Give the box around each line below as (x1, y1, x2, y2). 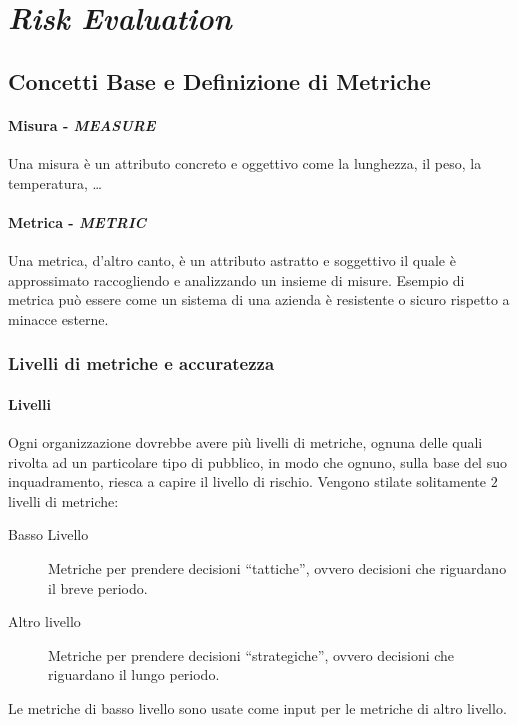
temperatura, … (8, 172, 102, 193)
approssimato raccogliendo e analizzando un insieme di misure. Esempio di (8, 269, 465, 290)
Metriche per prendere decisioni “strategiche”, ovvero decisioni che (48, 644, 455, 665)
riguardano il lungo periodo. (48, 664, 220, 685)
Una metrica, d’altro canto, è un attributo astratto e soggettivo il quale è (8, 249, 456, 270)
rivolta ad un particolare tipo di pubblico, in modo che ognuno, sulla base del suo (8, 451, 507, 472)
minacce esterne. (8, 308, 109, 329)
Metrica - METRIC (8, 211, 147, 232)
